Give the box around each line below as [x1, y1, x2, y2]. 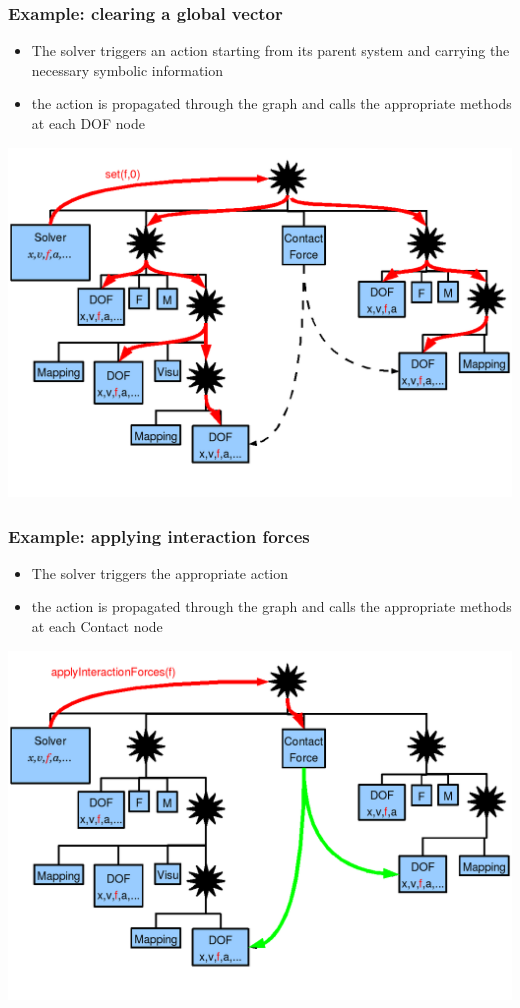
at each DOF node [31, 113, 145, 133]
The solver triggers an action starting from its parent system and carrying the [31, 40, 510, 61]
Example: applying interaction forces [8, 523, 310, 548]
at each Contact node [31, 616, 163, 637]
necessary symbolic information [31, 59, 224, 80]
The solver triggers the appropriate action [31, 562, 289, 583]
